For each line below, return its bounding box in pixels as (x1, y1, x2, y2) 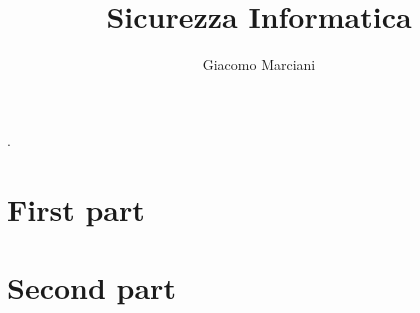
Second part (7, 266, 176, 307)
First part (7, 188, 145, 229)
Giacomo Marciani (202, 54, 316, 75)
